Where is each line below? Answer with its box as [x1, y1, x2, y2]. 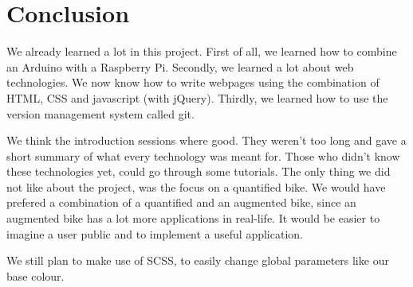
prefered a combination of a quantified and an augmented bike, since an [6, 194, 356, 211]
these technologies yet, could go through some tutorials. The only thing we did [6, 163, 391, 180]
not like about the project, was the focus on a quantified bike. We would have [6, 178, 386, 195]
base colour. [6, 267, 65, 284]
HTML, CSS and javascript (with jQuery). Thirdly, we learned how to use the [6, 89, 388, 106]
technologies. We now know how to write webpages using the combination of [6, 74, 380, 91]
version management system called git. [6, 105, 195, 122]
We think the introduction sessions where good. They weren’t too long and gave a [6, 132, 407, 149]
